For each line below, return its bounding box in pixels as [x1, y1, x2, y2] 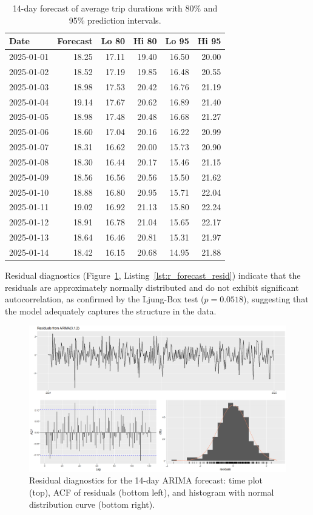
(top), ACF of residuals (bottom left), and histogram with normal [29, 486, 274, 499]
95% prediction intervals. [69, 13, 161, 26]
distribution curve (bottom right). [29, 497, 155, 510]
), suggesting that [243, 293, 309, 305]
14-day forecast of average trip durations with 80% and [12, 2, 218, 14]
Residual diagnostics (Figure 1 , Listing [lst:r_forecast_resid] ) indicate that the [5, 269, 301, 282]
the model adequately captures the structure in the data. [5, 304, 217, 317]
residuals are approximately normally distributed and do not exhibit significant [5, 281, 299, 293]
